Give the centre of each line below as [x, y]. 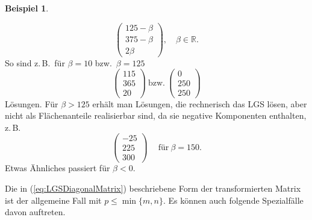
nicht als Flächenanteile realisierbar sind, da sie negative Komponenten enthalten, [156, 115]
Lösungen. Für [32, 103]
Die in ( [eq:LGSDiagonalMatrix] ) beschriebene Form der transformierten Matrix [153, 188]
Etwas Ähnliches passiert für [58, 168]
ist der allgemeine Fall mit [53, 200]
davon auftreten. [35, 212]
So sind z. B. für [35, 62]
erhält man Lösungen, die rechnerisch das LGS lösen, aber [200, 103]
